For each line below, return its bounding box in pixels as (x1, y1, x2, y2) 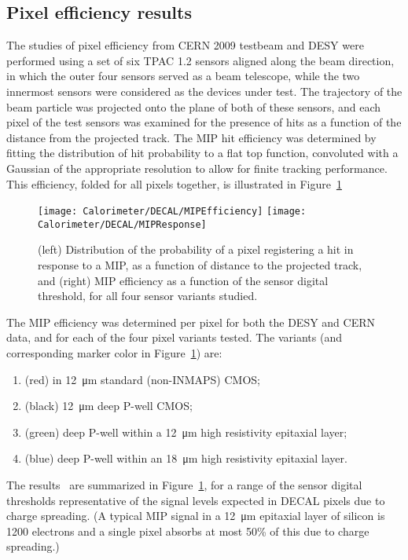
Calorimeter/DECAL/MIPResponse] (38, 218, 207, 230)
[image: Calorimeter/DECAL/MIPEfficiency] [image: (38, 206, 307, 218)
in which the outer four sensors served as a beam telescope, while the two (6, 68, 360, 84)
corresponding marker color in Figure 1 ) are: (6, 345, 222, 361)
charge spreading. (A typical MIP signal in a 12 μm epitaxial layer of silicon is (6, 507, 385, 524)
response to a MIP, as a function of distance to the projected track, (38, 257, 362, 273)
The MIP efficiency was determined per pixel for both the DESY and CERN (6, 313, 375, 330)
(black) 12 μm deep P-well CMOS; (24, 397, 193, 414)
